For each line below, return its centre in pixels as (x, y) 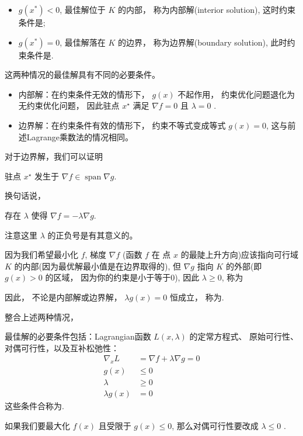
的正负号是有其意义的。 (93, 235)
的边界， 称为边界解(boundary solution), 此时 (203, 42)
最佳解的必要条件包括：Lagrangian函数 (78, 336)
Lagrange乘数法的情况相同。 (80, 136)
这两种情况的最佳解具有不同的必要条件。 (82, 75)
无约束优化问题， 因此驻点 (69, 105)
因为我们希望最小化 (41, 255)
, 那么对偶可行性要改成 (215, 425)
